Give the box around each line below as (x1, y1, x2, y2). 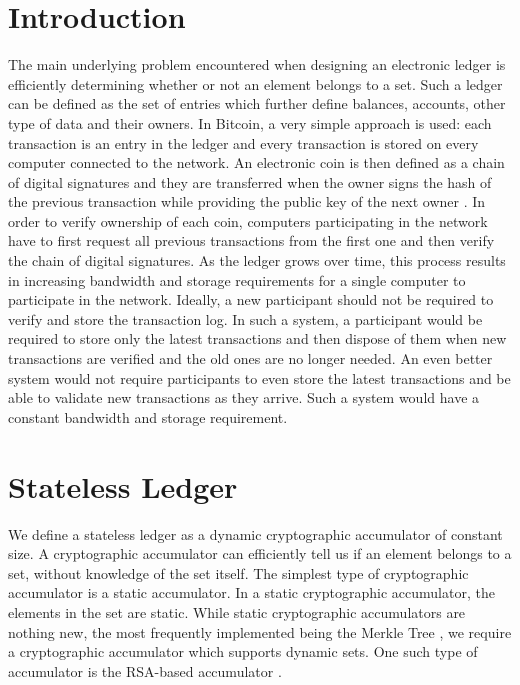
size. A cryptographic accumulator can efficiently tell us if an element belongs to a (8, 543, 512, 564)
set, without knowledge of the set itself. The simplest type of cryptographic (8, 562, 469, 583)
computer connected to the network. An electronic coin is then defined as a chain (8, 152, 505, 173)
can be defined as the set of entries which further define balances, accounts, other (8, 93, 506, 114)
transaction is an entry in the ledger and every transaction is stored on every (8, 132, 479, 153)
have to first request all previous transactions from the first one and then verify (8, 230, 495, 251)
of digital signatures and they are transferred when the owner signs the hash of (8, 171, 492, 192)
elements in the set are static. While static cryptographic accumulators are (8, 601, 466, 622)
